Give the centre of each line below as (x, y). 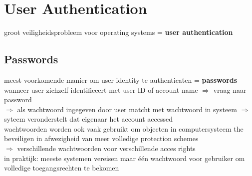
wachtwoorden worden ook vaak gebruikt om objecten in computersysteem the (124, 128)
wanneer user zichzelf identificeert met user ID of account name (101, 89)
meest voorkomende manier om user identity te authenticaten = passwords (121, 80)
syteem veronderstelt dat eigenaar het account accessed (88, 119)
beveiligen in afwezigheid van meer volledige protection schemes (101, 138)
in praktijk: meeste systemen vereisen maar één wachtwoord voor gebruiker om (125, 158)
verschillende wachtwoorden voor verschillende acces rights (106, 148)
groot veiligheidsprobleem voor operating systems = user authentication (119, 32)
